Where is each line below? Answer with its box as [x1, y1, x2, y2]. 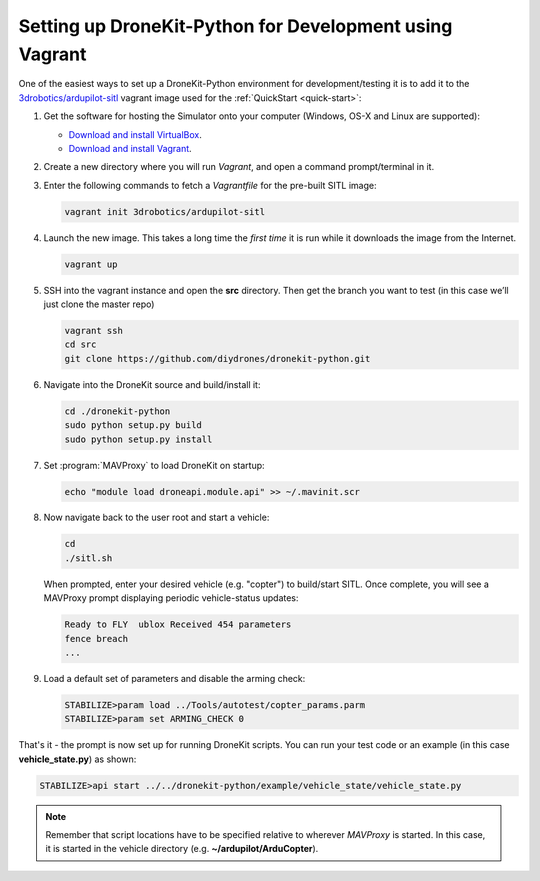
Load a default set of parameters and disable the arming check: [43, 672, 306, 684]
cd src [64, 339, 97, 350]
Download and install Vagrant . [68, 142, 192, 154]
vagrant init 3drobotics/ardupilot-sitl [64, 206, 265, 217]
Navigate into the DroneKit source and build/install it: [43, 378, 261, 390]
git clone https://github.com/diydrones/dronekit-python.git [64, 353, 371, 364]
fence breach [64, 633, 129, 644]
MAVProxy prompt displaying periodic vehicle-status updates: [43, 592, 299, 604]
